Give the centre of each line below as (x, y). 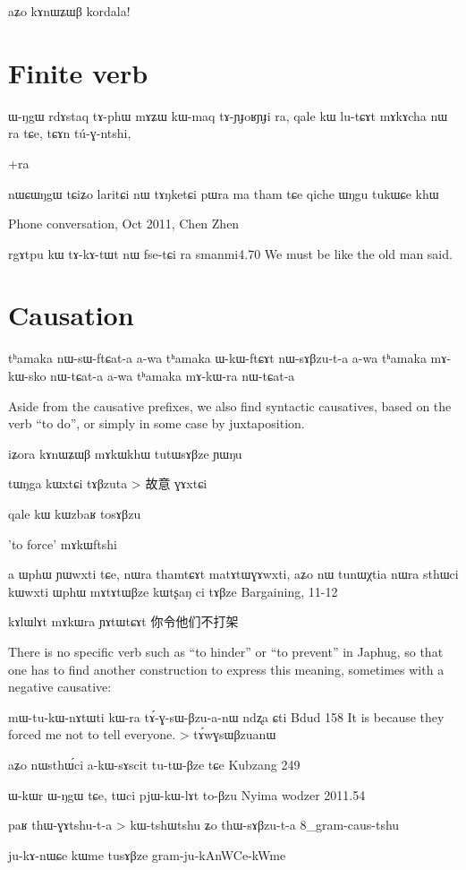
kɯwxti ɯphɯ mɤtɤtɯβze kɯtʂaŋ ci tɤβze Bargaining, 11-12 (173, 591)
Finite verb (78, 72)
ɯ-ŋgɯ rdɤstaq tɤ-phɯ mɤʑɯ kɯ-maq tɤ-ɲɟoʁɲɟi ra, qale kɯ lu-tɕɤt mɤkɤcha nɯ (228, 115)
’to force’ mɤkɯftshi (63, 543)
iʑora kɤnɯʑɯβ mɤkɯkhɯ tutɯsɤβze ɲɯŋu (125, 453)
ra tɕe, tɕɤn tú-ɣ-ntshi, (70, 133)
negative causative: (60, 687)
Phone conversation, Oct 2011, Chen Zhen (124, 224)
